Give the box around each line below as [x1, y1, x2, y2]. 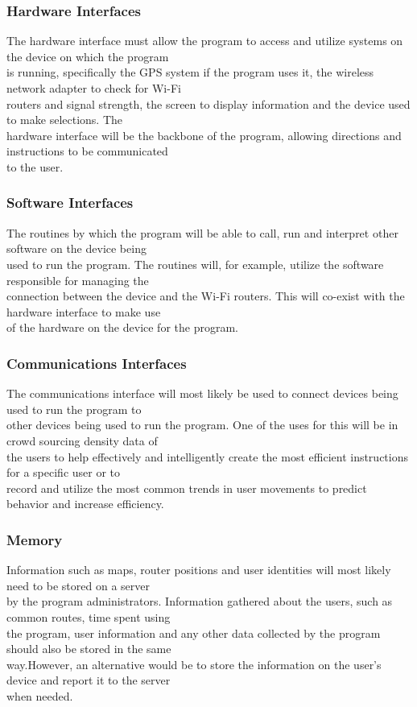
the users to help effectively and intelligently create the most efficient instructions [6, 448, 408, 465]
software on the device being [6, 240, 147, 257]
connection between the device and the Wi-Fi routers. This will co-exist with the [6, 287, 405, 304]
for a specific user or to [6, 464, 121, 481]
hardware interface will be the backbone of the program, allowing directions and [6, 126, 402, 143]
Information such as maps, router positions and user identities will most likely [6, 561, 391, 578]
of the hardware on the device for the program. [6, 319, 238, 336]
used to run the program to [6, 400, 142, 417]
